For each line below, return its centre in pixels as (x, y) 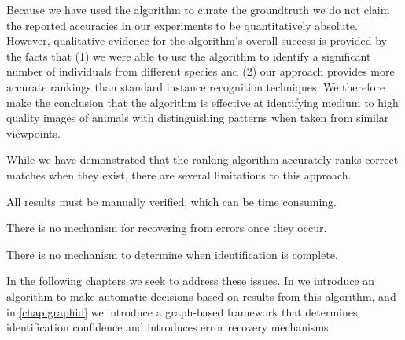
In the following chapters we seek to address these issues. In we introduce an (191, 281)
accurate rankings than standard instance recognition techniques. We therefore (196, 86)
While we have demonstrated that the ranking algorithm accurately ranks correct (202, 159)
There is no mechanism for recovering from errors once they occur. (167, 228)
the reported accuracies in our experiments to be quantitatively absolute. (182, 25)
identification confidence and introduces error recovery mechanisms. (169, 327)
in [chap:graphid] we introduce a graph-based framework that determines (182, 311)
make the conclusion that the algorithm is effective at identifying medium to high (202, 102)
